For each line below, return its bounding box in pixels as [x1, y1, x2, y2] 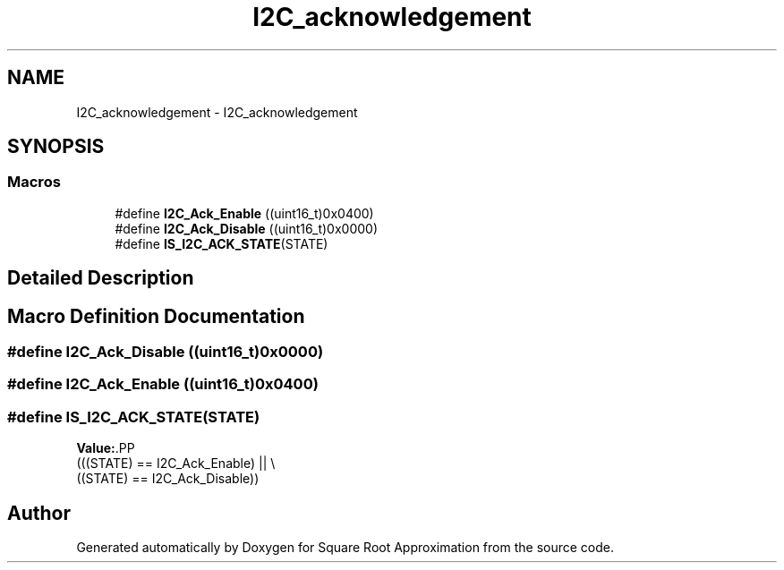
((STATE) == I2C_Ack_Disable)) [76, 471, 260, 487]
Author [7, 501, 71, 524]
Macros [7, 173, 61, 191]
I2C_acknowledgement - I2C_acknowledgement [76, 104, 358, 120]
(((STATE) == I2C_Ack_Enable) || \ [76, 455, 276, 472]
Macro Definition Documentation [7, 304, 305, 328]
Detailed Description [7, 267, 194, 290]
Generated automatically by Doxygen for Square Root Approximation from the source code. [76, 540, 614, 556]
